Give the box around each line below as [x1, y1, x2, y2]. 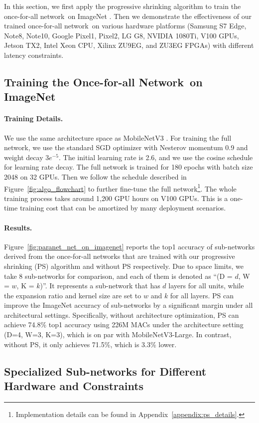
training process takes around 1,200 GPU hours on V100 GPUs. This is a [4, 193, 228, 203]
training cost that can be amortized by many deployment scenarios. [19, 203, 226, 213]
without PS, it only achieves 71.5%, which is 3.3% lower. [4, 339, 177, 349]
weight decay [4, 152, 43, 162]
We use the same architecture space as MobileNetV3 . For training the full [4, 132, 232, 143]
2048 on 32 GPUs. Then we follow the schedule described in [4, 171, 187, 182]
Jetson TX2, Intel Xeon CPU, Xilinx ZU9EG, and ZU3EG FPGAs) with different [4, 40, 254, 50]
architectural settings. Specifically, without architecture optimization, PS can [4, 309, 239, 320]
